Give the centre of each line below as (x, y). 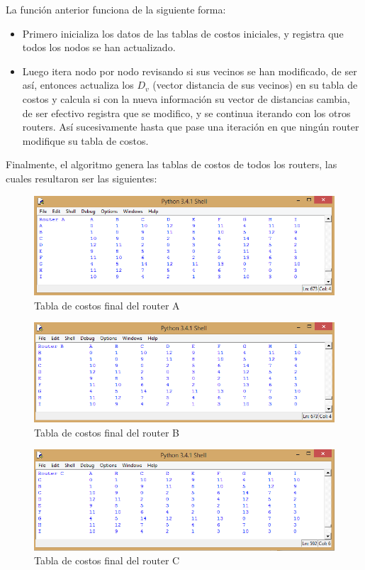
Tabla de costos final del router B (107, 432)
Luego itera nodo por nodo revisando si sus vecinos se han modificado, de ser (190, 71)
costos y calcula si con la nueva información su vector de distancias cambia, (186, 98)
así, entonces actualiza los (78, 85)
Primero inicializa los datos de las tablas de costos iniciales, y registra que (183, 33)
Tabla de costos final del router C (107, 560)
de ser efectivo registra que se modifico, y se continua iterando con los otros (186, 113)
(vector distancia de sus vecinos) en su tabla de (255, 85)
